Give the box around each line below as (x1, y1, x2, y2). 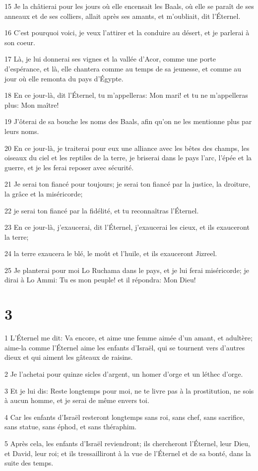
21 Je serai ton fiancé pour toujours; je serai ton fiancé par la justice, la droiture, (4, 179, 251, 189)
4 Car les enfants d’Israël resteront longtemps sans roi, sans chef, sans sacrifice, (4, 411, 245, 422)
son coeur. (4, 37, 35, 47)
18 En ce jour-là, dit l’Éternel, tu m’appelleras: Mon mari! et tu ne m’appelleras (4, 90, 248, 100)
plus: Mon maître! (4, 99, 59, 110)
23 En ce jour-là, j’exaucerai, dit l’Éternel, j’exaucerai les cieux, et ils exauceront (4, 222, 250, 232)
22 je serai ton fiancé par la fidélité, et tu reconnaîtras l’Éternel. (4, 205, 199, 215)
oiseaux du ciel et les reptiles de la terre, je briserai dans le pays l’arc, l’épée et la (4, 152, 252, 163)
